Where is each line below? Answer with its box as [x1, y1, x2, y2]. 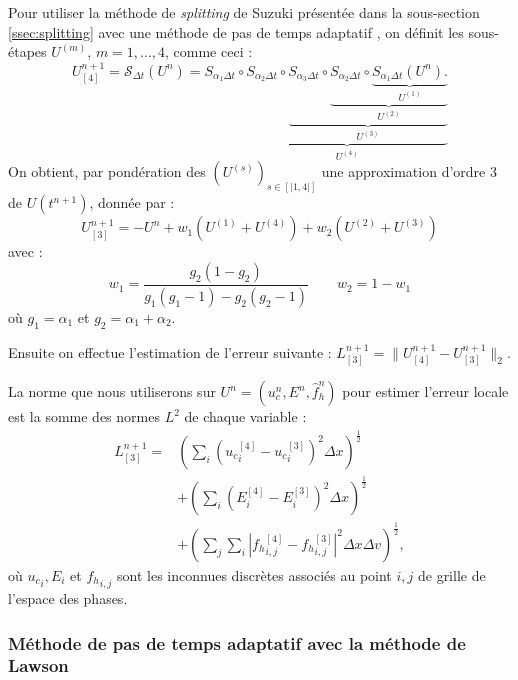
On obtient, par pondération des [8, 161, 206, 182]
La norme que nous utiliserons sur [8, 381, 216, 401]
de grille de [417, 564, 486, 585]
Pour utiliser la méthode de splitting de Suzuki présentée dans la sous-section [8, 2, 480, 22]
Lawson [8, 653, 69, 678]
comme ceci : [173, 41, 253, 62]
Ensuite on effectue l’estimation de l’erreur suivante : [8, 341, 332, 362]
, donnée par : [89, 192, 175, 213]
